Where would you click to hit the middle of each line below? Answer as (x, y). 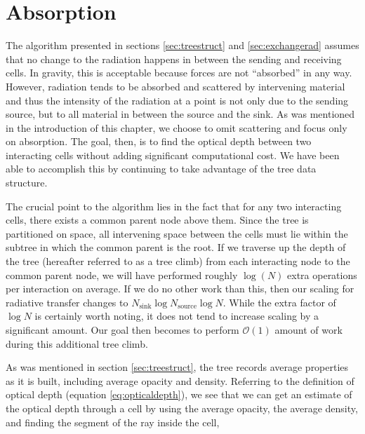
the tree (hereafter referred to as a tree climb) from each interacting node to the (178, 261)
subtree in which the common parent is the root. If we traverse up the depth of (176, 247)
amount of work (308, 330)
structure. (27, 183)
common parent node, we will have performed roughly (122, 274)
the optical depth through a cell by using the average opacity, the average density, (182, 408)
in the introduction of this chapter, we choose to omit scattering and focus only (177, 127)
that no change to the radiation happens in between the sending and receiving (174, 59)
